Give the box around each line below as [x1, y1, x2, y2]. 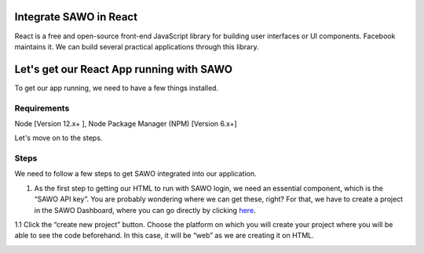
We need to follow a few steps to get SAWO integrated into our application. [14, 169, 257, 179]
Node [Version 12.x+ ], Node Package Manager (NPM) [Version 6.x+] [14, 118, 237, 128]
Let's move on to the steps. [14, 133, 103, 143]
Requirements [14, 103, 70, 114]
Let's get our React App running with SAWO [14, 63, 233, 76]
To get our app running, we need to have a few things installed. [14, 83, 219, 92]
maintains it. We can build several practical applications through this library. [14, 42, 259, 51]
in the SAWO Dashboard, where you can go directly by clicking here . [34, 205, 256, 215]
